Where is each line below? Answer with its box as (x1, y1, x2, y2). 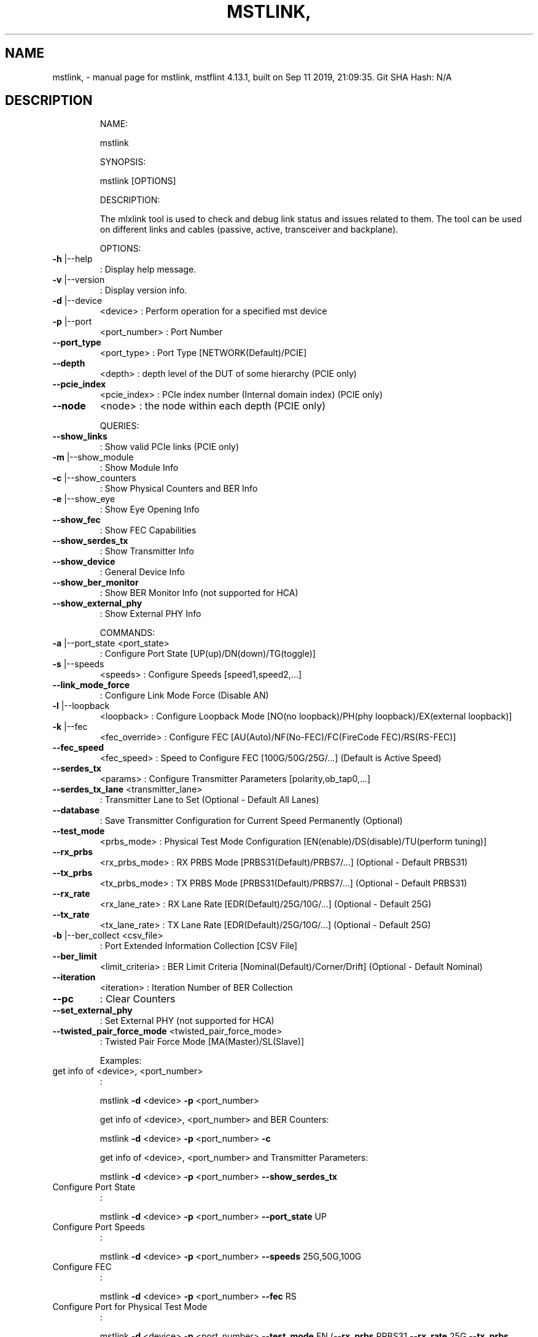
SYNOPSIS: (99, 157, 146, 168)
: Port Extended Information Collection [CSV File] (99, 940, 298, 951)
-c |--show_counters (52, 473, 136, 484)
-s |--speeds (52, 659, 104, 670)
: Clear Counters (99, 993, 176, 1006)
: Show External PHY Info (99, 608, 201, 619)
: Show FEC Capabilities (99, 525, 197, 536)
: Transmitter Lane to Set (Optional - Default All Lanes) (99, 794, 319, 805)
